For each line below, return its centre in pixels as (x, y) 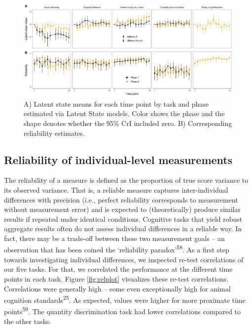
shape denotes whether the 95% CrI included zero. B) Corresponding (128, 123)
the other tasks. (28, 321)
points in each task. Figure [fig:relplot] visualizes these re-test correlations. (116, 278)
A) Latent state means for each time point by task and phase (116, 103)
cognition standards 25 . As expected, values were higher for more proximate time (125, 299)
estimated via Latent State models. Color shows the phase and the (124, 113)
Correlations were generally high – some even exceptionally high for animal (117, 288)
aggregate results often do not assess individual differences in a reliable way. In (123, 228)
